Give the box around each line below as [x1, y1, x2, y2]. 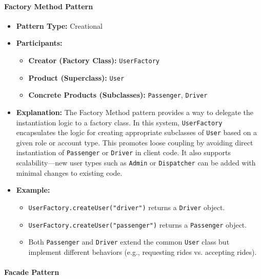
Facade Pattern [4, 267, 59, 277]
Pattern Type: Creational [16, 20, 103, 31]
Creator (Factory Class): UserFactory [28, 54, 159, 65]
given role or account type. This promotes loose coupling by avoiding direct [16, 137, 253, 147]
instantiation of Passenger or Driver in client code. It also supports [16, 147, 231, 158]
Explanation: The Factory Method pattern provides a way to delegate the [16, 106, 254, 117]
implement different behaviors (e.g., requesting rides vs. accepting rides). [28, 246, 257, 257]
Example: [16, 184, 50, 195]
